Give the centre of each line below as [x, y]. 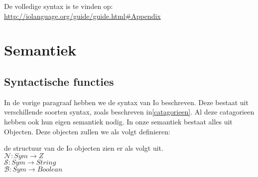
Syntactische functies [59, 81]
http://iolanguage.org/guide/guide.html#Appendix [82, 16]
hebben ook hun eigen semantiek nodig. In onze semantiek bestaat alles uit [118, 121]
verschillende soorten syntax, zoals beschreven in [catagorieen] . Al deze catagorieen [129, 112]
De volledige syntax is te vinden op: [59, 6]
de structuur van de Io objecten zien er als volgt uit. [84, 148]
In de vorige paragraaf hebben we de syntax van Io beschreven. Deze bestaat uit [126, 102]
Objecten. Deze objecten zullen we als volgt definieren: [87, 131]
